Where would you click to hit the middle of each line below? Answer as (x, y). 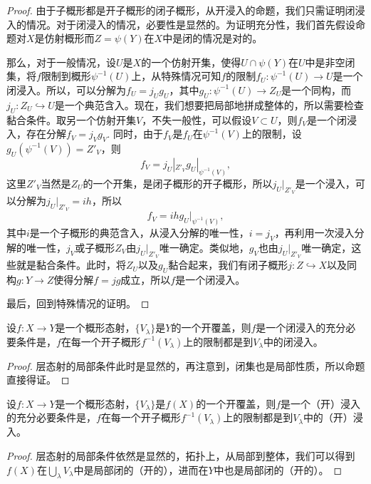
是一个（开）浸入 (321, 403)
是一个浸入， (325, 183)
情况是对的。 (232, 38)
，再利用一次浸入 (314, 233)
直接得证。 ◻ (38, 380)
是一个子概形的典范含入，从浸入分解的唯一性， (139, 233)
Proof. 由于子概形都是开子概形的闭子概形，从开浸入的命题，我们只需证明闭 (181, 10)
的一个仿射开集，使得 (191, 62)
